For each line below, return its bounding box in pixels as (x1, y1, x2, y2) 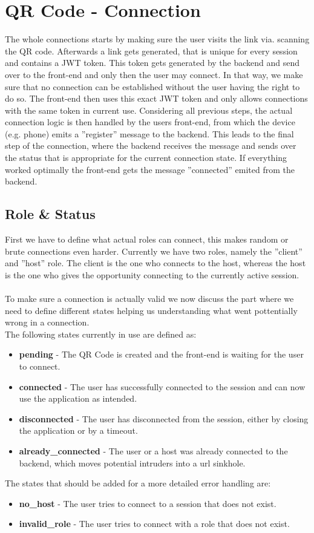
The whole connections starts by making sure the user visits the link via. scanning (5, 33, 310, 45)
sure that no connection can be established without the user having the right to (5, 80, 300, 93)
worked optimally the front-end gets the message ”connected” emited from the (5, 163, 295, 175)
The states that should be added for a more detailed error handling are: (5, 477, 271, 489)
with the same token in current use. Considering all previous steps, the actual (5, 103, 293, 116)
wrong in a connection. (5, 316, 90, 329)
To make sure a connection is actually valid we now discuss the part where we (5, 292, 294, 305)
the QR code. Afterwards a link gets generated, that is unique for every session (5, 44, 298, 57)
